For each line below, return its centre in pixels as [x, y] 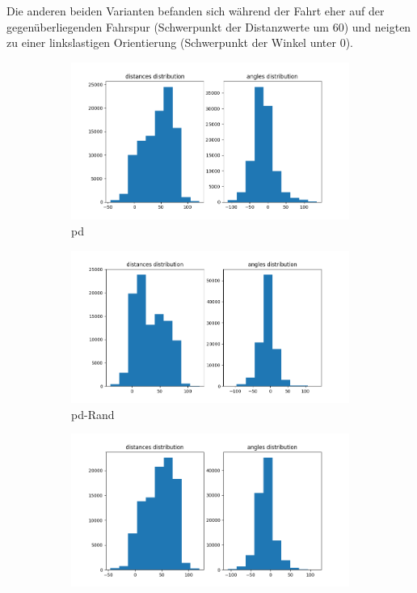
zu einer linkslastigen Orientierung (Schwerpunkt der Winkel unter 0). [180, 42]
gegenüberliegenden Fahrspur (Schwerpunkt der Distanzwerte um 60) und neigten [209, 26]
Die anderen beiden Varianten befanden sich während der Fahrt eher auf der [196, 11]
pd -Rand [93, 414]
